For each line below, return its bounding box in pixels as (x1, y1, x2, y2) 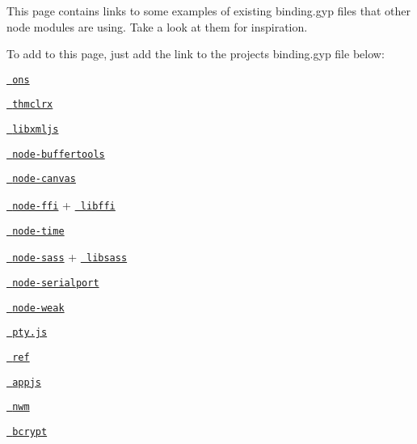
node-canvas (12, 173, 76, 185)
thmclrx (12, 99, 53, 111)
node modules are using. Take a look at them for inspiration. (6, 18, 308, 35)
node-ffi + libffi (12, 197, 116, 214)
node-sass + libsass (12, 248, 128, 265)
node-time (12, 225, 65, 237)
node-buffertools (12, 148, 105, 160)
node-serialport (12, 277, 99, 290)
